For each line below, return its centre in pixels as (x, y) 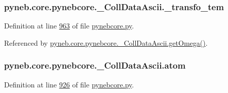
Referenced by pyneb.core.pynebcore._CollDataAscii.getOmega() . (106, 42)
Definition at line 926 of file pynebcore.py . (69, 84)
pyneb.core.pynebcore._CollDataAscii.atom (95, 65)
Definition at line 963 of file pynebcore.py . (69, 26)
